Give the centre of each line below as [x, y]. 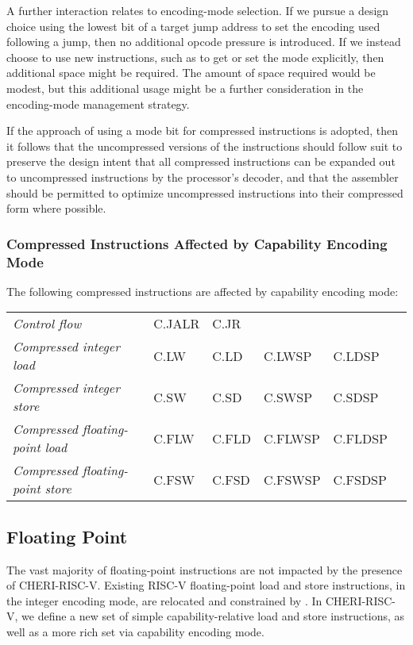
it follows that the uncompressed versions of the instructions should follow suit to [205, 146]
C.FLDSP [360, 438]
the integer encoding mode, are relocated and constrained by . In [164, 600]
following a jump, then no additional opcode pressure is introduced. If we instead [204, 42]
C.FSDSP [360, 479]
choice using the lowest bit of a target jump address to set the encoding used [193, 26]
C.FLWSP [291, 438]
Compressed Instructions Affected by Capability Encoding [197, 243]
